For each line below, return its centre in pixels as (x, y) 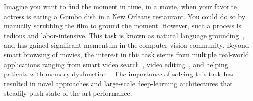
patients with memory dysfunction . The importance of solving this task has (119, 74)
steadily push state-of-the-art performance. (68, 93)
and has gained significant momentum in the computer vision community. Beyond (126, 45)
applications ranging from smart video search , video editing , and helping (116, 64)
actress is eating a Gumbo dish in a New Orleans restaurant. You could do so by (125, 16)
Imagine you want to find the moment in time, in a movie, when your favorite (121, 6)
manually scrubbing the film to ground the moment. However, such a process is (123, 26)
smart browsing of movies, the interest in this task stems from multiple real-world (126, 54)
